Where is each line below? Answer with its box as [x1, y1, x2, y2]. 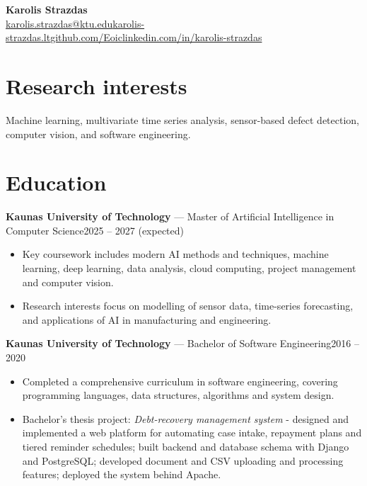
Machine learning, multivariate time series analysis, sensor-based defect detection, [6, 112, 359, 127]
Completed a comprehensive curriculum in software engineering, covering [22, 373, 338, 388]
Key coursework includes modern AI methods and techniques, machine [22, 247, 329, 261]
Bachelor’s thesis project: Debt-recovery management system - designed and [22, 411, 349, 426]
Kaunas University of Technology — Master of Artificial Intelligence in [6, 209, 334, 224]
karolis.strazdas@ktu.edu [6, 16, 113, 30]
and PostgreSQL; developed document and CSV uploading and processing [22, 453, 344, 468]
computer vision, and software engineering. [6, 126, 191, 141]
